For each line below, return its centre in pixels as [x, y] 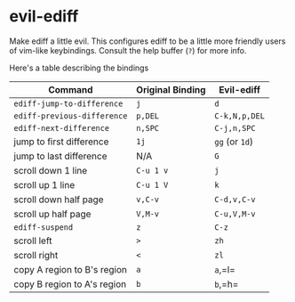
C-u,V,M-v [235, 214]
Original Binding [171, 89]
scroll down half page [59, 200]
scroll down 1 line [51, 170]
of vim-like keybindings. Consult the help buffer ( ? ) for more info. [128, 50]
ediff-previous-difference [71, 116]
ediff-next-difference [61, 128]
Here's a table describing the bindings [79, 68]
